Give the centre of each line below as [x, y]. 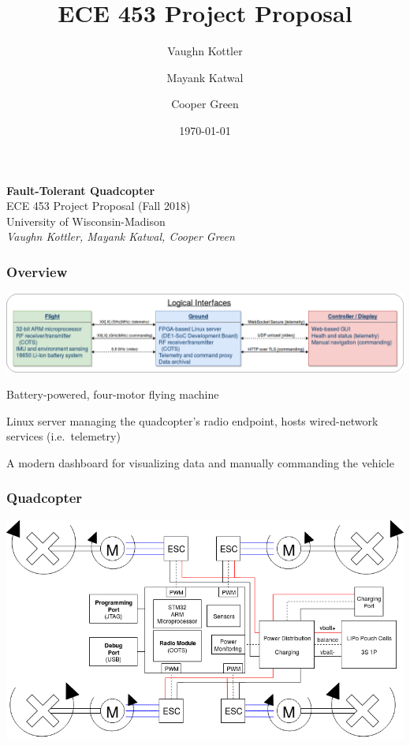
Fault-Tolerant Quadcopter [81, 190]
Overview [37, 271]
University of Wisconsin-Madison [86, 221]
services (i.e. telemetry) [63, 436]
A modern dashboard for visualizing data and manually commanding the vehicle [200, 462]
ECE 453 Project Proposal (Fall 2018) [99, 206]
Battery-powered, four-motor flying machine [113, 394]
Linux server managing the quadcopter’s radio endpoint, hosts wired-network [192, 420]
